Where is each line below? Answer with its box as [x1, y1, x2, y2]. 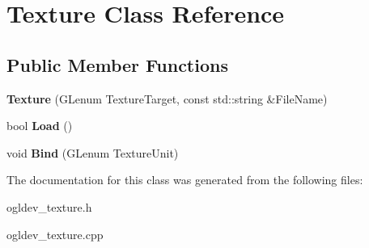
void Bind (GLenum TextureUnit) [6, 144, 179, 161]
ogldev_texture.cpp [6, 225, 104, 242]
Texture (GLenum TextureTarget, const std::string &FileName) [6, 90, 328, 107]
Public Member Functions [6, 52, 228, 77]
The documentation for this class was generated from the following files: [6, 171, 363, 188]
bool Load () [6, 117, 73, 134]
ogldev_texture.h [6, 198, 92, 215]
